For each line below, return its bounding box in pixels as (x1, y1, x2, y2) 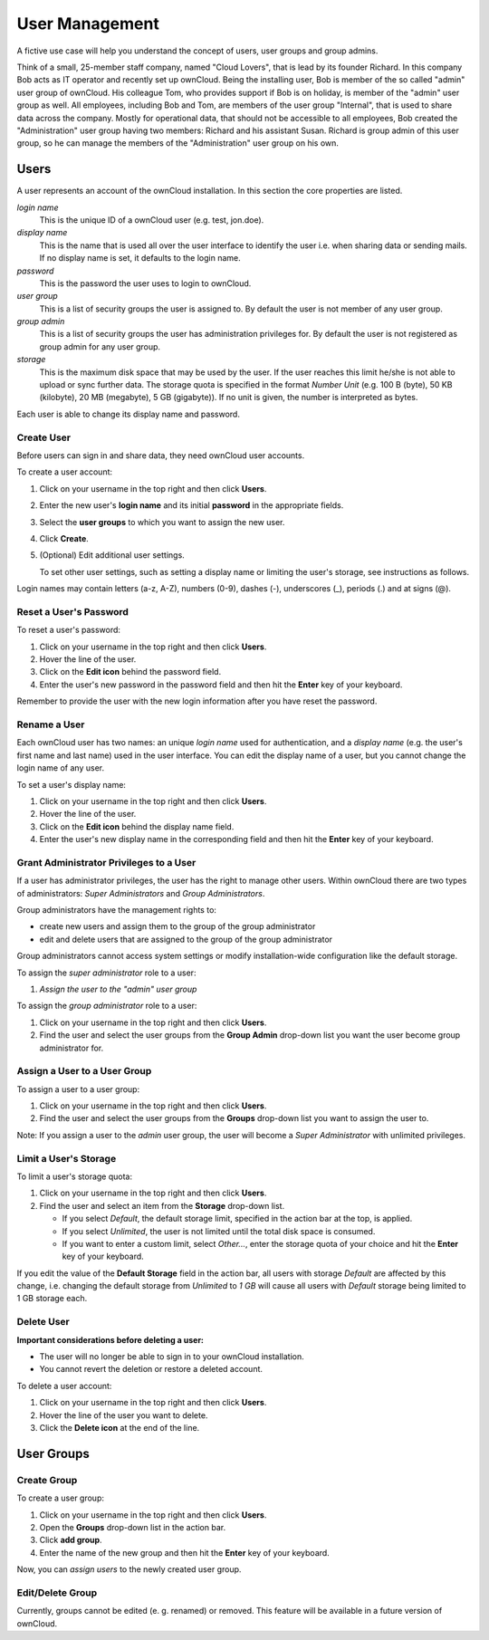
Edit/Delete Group (16, 1586, 98, 1598)
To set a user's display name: (16, 779, 127, 790)
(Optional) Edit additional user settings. (39, 550, 185, 561)
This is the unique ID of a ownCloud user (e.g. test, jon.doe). (39, 214, 264, 225)
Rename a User (16, 718, 85, 731)
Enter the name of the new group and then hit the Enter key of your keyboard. (39, 1547, 330, 1558)
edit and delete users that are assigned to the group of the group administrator (39, 934, 333, 945)
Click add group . (39, 1535, 103, 1546)
